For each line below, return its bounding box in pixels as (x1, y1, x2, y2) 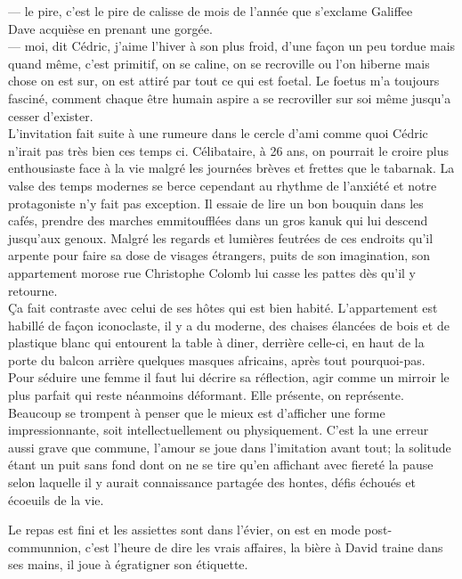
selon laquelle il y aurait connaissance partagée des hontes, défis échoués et (8, 473, 416, 492)
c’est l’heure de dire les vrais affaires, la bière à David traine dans (85, 537, 443, 556)
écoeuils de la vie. (8, 490, 104, 509)
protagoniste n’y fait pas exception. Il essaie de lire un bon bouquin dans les (8, 193, 424, 212)
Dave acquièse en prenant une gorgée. (8, 19, 213, 37)
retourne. (8, 281, 58, 299)
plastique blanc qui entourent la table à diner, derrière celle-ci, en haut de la (8, 333, 425, 352)
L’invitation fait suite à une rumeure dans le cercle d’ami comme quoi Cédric (8, 124, 428, 143)
